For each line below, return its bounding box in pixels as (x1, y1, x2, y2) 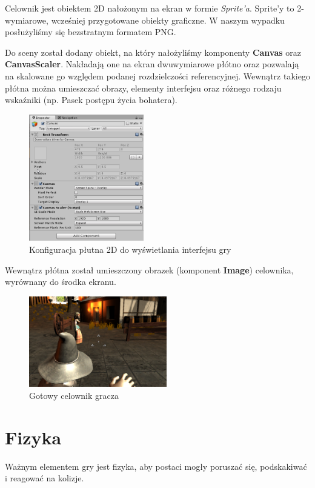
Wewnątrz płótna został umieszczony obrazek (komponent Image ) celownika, (5, 263, 294, 276)
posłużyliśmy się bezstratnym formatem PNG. (5, 25, 176, 38)
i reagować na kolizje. (5, 472, 84, 484)
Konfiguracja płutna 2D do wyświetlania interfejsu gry (29, 242, 231, 255)
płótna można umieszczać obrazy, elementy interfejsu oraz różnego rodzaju (5, 81, 282, 94)
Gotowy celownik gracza (29, 389, 119, 401)
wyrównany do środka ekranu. (5, 275, 116, 288)
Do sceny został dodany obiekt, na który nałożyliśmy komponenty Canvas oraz (5, 45, 301, 58)
